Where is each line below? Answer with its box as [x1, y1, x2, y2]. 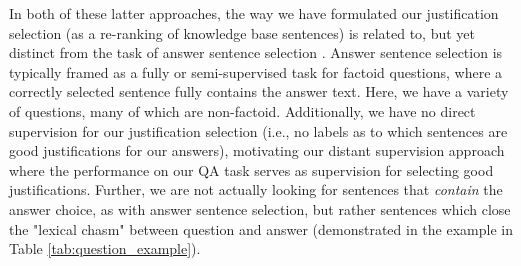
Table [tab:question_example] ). [9, 238, 201, 259]
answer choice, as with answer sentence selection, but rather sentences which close [9, 198, 511, 219]
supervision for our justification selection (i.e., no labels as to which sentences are [9, 120, 508, 141]
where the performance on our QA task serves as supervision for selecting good [9, 159, 494, 180]
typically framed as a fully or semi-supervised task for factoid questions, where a [9, 61, 503, 82]
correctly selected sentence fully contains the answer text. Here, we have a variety [9, 81, 509, 102]
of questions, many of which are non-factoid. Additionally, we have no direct [9, 100, 476, 121]
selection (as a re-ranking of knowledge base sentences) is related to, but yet [9, 22, 476, 43]
